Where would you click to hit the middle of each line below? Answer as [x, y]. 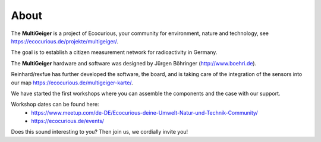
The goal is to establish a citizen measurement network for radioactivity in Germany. [114, 52]
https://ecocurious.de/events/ [67, 121]
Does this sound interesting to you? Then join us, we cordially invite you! [100, 132]
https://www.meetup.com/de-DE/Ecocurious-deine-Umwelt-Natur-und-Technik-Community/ [144, 112]
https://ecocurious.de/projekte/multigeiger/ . [65, 41]
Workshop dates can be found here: [55, 105]
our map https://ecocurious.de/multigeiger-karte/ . [72, 83]
